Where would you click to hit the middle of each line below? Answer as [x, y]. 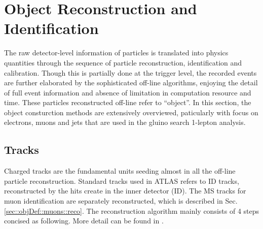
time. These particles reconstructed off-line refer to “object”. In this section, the [128, 102]
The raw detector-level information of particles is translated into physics [116, 53]
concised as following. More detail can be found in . [84, 221]
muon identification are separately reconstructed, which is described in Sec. [121, 201]
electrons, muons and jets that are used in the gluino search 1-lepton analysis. [125, 122]
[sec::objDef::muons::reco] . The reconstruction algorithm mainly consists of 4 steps [132, 210]
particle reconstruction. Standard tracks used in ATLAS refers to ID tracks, [122, 181]
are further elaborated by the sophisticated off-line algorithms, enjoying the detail [131, 83]
